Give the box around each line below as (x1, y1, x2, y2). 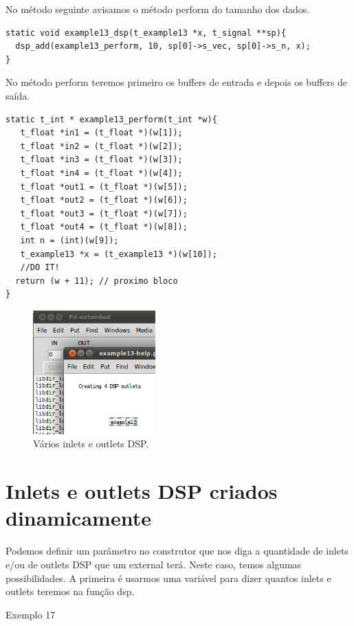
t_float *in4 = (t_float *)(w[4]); (20, 168, 183, 178)
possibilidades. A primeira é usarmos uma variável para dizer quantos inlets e (5, 570, 331, 585)
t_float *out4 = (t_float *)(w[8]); (20, 222, 188, 232)
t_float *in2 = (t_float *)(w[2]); (20, 141, 183, 151)
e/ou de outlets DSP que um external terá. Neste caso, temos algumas (5, 557, 302, 571)
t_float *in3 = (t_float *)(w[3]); (20, 155, 183, 165)
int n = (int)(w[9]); (20, 235, 119, 245)
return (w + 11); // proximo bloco (15, 276, 178, 286)
